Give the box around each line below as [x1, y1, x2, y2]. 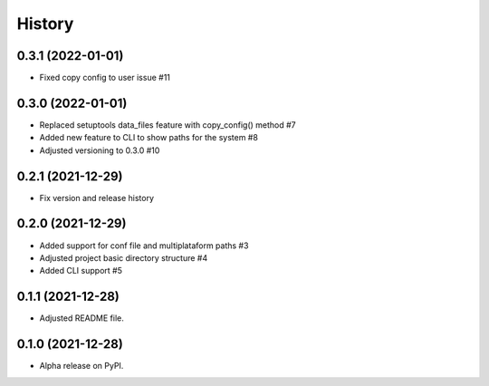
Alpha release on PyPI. [39, 361, 124, 372]
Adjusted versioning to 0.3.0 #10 [39, 145, 160, 156]
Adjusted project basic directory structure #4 [39, 252, 208, 263]
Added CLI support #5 [39, 265, 122, 276]
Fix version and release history [39, 192, 154, 203]
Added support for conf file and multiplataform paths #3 [39, 240, 249, 251]
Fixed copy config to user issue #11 [39, 72, 171, 83]
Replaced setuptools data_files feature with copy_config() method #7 [39, 119, 296, 130]
